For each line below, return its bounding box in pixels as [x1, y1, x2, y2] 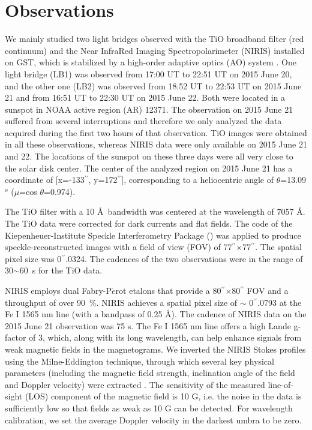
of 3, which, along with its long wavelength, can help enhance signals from [29, 331, 302, 344]
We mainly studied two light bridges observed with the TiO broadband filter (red [5, 32, 304, 45]
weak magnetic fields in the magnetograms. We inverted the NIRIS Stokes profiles [5, 342, 306, 355]
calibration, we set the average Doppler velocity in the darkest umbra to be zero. [5, 413, 302, 426]
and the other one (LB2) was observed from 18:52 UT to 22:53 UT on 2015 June [5, 79, 302, 92]
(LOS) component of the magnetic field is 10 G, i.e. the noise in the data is [25, 390, 302, 402]
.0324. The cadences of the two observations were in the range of [65, 252, 303, 264]
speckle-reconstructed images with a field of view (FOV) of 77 [5, 240, 232, 253]
